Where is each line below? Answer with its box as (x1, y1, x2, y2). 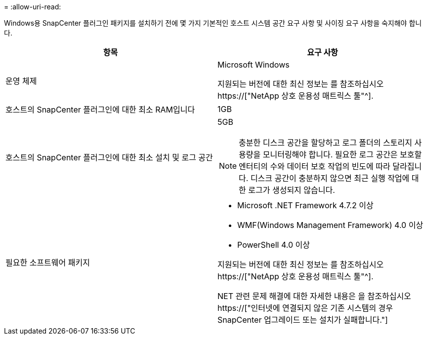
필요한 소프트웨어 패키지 (5, 258, 90, 267)
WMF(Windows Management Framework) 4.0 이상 (237, 220, 424, 230)
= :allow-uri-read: (4, 2, 61, 11)
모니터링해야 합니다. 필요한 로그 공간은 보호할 (262, 150, 422, 159)
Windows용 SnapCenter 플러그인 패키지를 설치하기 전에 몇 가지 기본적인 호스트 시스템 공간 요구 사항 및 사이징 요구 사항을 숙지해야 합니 (4, 19, 422, 27)
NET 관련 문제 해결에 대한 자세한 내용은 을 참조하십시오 (217, 291, 411, 301)
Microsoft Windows (217, 60, 290, 70)
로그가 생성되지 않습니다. (248, 185, 335, 195)
